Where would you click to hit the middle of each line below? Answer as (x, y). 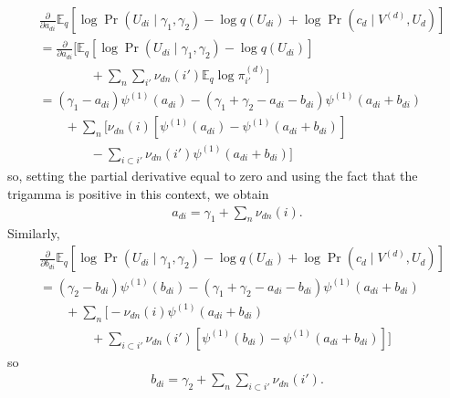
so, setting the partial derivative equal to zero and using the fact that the (213, 176)
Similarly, (34, 233)
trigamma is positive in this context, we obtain (138, 194)
